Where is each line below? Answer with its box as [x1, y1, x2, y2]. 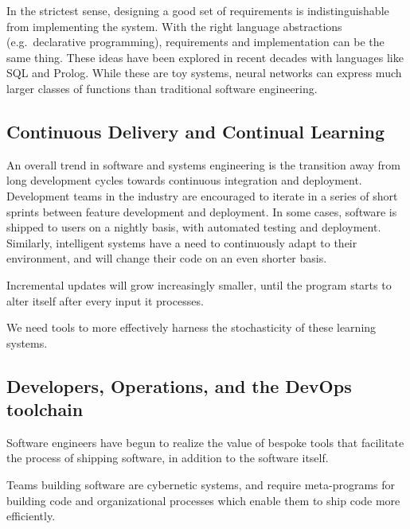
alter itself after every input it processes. [6, 292, 204, 309]
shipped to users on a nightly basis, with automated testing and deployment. [6, 219, 381, 235]
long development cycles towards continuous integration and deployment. [6, 172, 362, 189]
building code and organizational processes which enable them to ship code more [6, 492, 400, 508]
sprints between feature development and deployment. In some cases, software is [6, 203, 397, 220]
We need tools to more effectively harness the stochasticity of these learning [6, 319, 377, 336]
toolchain [6, 397, 84, 422]
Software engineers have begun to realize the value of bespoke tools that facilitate [6, 434, 404, 450]
